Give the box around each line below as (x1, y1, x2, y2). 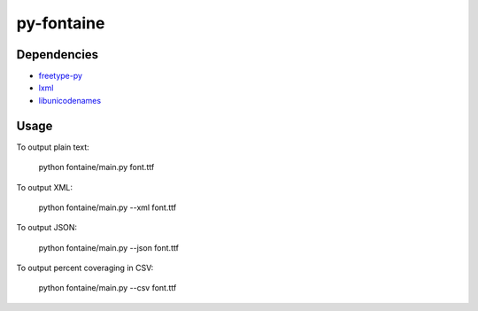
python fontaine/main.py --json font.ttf (38, 242, 179, 253)
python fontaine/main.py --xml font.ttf (38, 202, 177, 213)
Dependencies (16, 47, 99, 62)
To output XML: (16, 182, 73, 192)
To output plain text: (16, 142, 90, 152)
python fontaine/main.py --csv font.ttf (38, 283, 177, 293)
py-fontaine (16, 13, 105, 33)
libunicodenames (38, 95, 102, 105)
